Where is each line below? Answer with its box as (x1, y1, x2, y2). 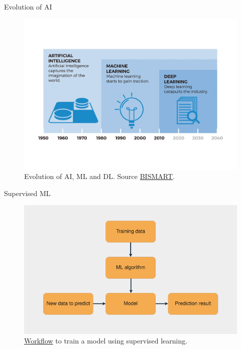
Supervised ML (4, 188, 51, 198)
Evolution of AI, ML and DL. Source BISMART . (24, 171, 175, 182)
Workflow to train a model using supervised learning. (24, 335, 188, 346)
